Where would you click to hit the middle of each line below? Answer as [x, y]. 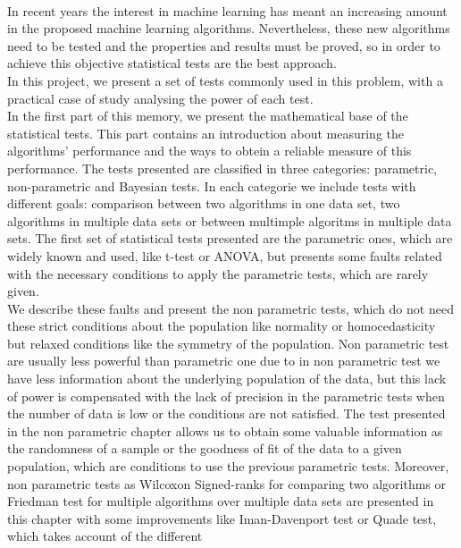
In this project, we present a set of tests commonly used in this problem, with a [225, 80]
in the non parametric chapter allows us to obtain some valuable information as [225, 430]
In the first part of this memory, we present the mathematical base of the [208, 116]
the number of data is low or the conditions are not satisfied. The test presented [226, 413]
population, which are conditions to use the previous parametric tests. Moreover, [228, 466]
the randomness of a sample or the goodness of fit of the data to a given [205, 448]
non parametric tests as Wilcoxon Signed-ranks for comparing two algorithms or [227, 483]
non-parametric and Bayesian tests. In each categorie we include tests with [212, 185]
